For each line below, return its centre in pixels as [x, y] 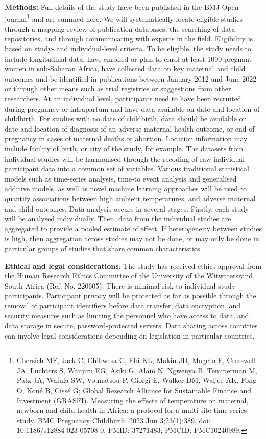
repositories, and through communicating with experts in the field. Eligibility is [129, 38]
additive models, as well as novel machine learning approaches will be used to [126, 188]
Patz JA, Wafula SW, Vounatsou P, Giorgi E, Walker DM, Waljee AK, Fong [137, 380]
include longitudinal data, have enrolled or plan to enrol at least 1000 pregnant [128, 58]
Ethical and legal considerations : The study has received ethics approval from [133, 265]
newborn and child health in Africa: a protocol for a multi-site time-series [132, 410]
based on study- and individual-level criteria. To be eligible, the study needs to [128, 49]
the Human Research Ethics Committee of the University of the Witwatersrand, [130, 276]
